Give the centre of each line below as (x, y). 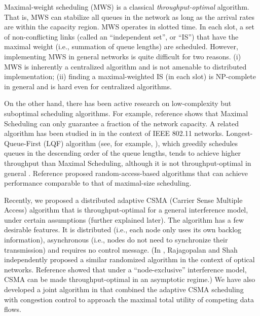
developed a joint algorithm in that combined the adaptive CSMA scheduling (124, 289)
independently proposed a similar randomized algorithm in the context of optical (129, 259)
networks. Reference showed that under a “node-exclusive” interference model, (125, 269)
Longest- (239, 133)
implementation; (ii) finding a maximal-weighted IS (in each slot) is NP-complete (130, 76)
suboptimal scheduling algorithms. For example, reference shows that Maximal (126, 113)
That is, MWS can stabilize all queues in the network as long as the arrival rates (129, 16)
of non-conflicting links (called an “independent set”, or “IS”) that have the (121, 36)
